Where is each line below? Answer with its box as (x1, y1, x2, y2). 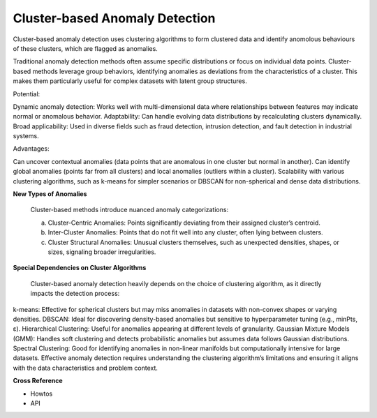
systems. (13, 132, 39, 140)
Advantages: (13, 144, 50, 153)
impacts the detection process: (30, 290, 120, 298)
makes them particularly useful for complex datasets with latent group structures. (13, 77, 247, 85)
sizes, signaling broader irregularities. (47, 248, 156, 256)
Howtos (30, 389, 53, 398)
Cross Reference (13, 377, 63, 385)
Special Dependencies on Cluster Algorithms (13, 264, 147, 272)
